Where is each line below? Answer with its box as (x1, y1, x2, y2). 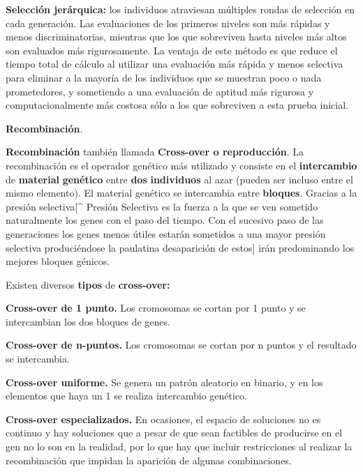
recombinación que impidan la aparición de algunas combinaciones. (6, 452, 292, 467)
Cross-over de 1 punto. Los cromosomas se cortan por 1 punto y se (6, 300, 306, 315)
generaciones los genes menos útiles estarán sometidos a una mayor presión (6, 226, 326, 241)
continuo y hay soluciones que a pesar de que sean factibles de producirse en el (6, 425, 342, 440)
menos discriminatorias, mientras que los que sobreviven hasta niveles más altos (6, 29, 347, 44)
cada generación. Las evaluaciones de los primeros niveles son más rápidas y (6, 15, 330, 30)
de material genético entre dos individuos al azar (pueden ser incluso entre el (6, 172, 353, 186)
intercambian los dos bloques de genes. (6, 314, 170, 328)
